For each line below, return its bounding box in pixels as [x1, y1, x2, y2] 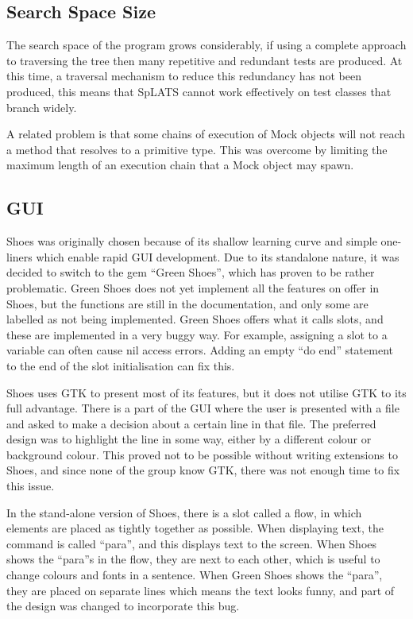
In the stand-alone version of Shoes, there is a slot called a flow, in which [6, 504, 362, 520]
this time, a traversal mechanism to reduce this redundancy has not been [6, 68, 361, 84]
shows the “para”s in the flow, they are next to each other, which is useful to [6, 551, 380, 567]
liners [6, 248, 33, 265]
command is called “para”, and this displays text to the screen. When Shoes [6, 535, 377, 551]
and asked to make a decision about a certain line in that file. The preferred [6, 415, 376, 431]
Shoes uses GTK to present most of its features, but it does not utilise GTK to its [6, 384, 407, 400]
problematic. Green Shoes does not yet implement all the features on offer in [6, 279, 380, 296]
